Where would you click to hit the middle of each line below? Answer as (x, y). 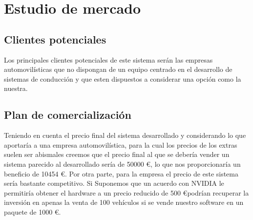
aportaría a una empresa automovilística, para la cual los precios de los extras (121, 144)
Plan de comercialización (68, 115)
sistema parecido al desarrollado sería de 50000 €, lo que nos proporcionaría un (122, 164)
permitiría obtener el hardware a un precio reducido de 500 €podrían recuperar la (126, 192)
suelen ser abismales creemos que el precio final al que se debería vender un (117, 154)
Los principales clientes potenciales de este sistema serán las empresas (108, 59)
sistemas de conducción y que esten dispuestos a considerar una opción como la (123, 78)
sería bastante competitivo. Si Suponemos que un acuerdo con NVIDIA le (114, 183)
